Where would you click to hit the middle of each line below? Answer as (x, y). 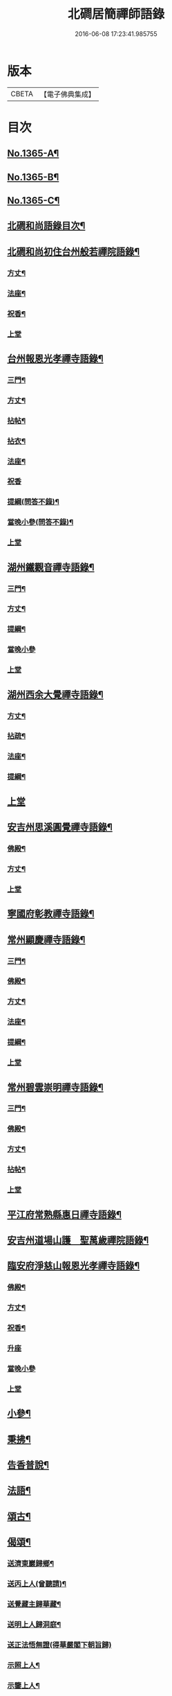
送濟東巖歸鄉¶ (30, 1564)
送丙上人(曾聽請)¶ (37, 1584)
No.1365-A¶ (33, 153)
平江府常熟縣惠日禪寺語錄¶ (65, 1214)
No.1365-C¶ (34, 201)
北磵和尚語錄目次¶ (46, 226)
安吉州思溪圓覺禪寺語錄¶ (60, 828)
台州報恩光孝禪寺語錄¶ (55, 359)
